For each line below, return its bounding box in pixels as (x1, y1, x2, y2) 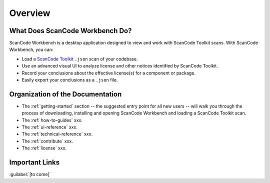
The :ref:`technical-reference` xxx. (21, 131, 92, 137)
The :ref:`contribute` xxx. (21, 138, 73, 144)
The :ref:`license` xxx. (21, 145, 67, 151)
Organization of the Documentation (9, 90, 122, 98)
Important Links (9, 158, 60, 167)
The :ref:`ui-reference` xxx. (21, 124, 77, 130)
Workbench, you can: (9, 46, 53, 52)
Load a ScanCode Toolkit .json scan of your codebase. (21, 55, 138, 62)
